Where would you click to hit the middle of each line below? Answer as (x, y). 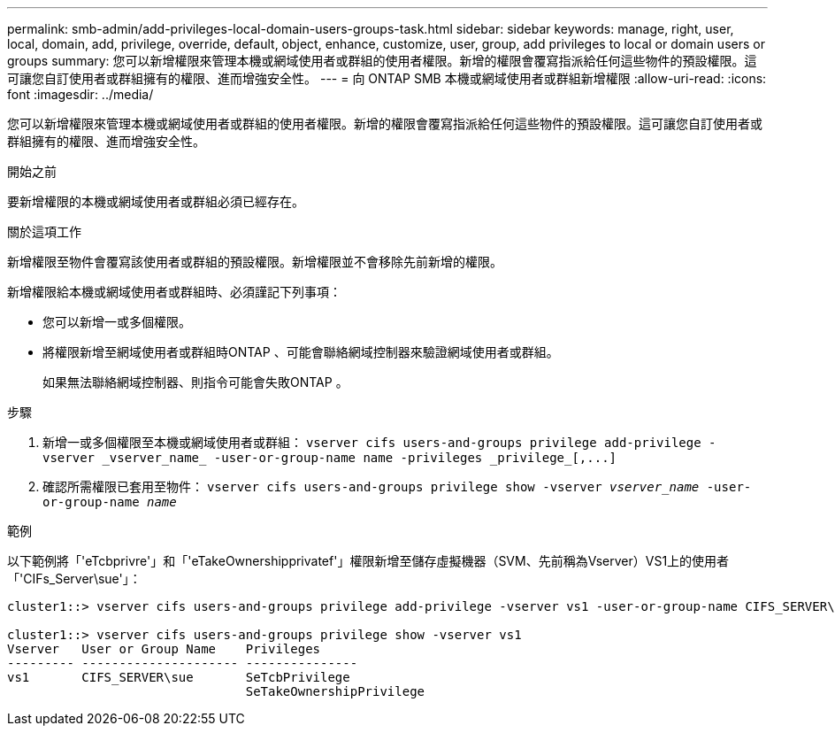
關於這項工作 (44, 231)
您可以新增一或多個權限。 (117, 322)
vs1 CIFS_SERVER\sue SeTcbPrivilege (179, 677)
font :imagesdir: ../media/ (80, 94)
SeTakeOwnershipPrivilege (335, 691)
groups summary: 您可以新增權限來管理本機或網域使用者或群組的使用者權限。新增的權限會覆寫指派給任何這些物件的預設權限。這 (382, 61)
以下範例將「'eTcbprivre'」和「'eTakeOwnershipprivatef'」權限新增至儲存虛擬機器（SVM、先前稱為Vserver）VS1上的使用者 (368, 561)
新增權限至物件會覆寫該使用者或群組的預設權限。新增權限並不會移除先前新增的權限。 (255, 262)
